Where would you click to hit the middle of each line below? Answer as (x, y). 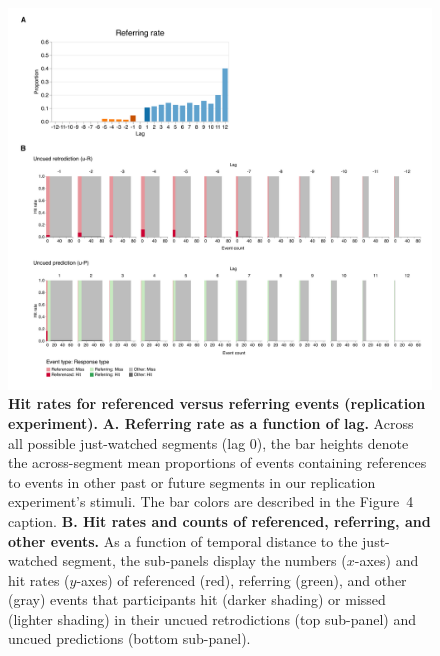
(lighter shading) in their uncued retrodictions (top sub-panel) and (212, 618)
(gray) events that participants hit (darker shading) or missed (197, 599)
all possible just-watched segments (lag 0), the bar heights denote (208, 442)
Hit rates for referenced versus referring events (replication (217, 403)
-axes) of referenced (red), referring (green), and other (241, 579)
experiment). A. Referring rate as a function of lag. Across (211, 422)
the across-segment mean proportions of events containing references (217, 462)
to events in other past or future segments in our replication (192, 481)
